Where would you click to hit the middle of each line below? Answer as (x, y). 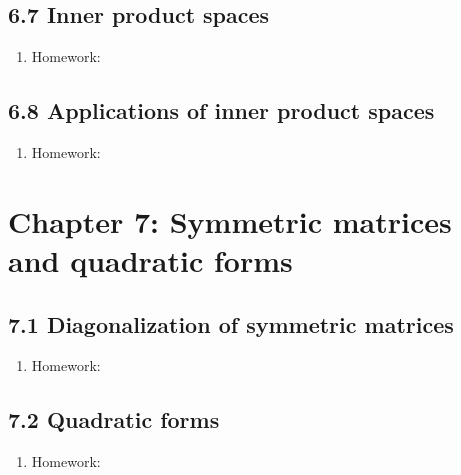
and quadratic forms (150, 259)
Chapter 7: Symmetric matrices (230, 220)
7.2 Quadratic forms (114, 419)
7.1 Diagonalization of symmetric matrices (231, 323)
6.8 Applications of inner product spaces (221, 110)
